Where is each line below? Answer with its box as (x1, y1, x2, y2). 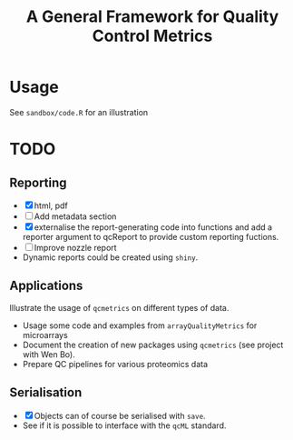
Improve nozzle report (34, 242, 117, 253)
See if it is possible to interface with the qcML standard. (22, 420, 227, 431)
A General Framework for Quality (25, 6, 279, 27)
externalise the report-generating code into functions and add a (34, 221, 273, 233)
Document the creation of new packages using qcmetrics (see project (22, 339, 284, 350)
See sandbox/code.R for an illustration (9, 106, 149, 117)
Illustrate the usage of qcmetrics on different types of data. (9, 302, 230, 313)
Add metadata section (34, 211, 117, 222)
